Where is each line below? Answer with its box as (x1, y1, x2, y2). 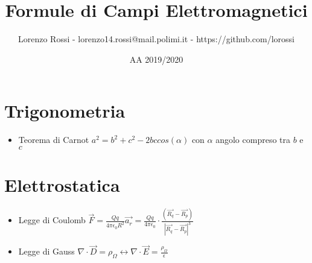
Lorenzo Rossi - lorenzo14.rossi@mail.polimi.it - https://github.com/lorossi (18, 33, 295, 45)
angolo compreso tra (215, 133, 290, 146)
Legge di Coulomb (18, 214, 86, 226)
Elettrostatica (4, 173, 120, 197)
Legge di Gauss (18, 245, 75, 258)
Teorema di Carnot (18, 133, 89, 146)
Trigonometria (4, 98, 126, 123)
